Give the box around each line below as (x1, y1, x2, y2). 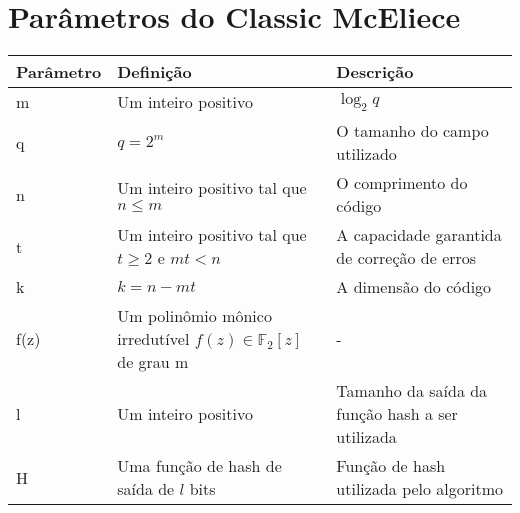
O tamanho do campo (336, 119, 489, 143)
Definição (117, 60, 192, 84)
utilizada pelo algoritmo (336, 477, 504, 501)
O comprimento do (336, 171, 468, 195)
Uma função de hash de (117, 454, 282, 478)
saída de (117, 477, 175, 501)
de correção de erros (336, 246, 477, 270)
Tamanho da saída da (336, 379, 488, 403)
